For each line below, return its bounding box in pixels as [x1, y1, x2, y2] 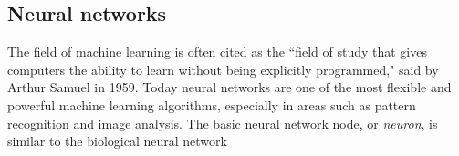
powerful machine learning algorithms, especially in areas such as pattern [7, 95, 416, 114]
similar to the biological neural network [7, 131, 227, 151]
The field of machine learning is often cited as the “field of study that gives [7, 42, 427, 61]
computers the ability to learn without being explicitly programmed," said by [7, 59, 439, 78]
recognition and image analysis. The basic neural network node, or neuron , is [7, 113, 438, 132]
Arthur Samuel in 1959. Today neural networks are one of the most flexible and [7, 78, 452, 97]
